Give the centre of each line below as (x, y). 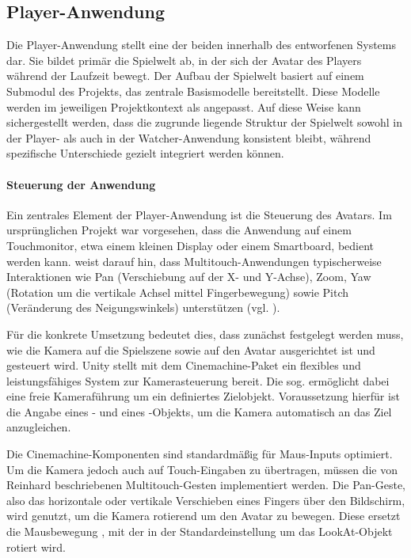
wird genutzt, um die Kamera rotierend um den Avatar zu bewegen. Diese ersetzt (204, 516)
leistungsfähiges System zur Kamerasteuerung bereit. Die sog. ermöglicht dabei (198, 380)
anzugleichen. (39, 427)
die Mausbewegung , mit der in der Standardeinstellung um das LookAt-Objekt (200, 531)
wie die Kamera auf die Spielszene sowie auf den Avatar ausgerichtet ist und (191, 349)
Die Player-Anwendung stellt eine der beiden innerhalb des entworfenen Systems (202, 45)
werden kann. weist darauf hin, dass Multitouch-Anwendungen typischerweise (194, 261)
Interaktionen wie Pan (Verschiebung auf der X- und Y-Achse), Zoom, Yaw (189, 277)
